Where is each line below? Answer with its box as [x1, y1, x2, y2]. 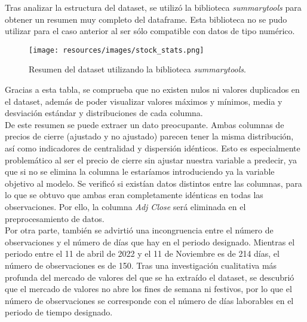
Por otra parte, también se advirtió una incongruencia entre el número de [5, 224, 274, 236]
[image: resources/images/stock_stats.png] [29, 45, 204, 54]
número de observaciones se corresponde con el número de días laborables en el [5, 294, 294, 306]
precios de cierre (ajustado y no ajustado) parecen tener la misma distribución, [5, 130, 294, 142]
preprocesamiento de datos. [5, 212, 105, 224]
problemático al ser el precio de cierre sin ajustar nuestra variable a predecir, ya [5, 153, 297, 166]
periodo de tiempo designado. [5, 306, 113, 318]
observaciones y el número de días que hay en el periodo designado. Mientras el [5, 235, 295, 248]
